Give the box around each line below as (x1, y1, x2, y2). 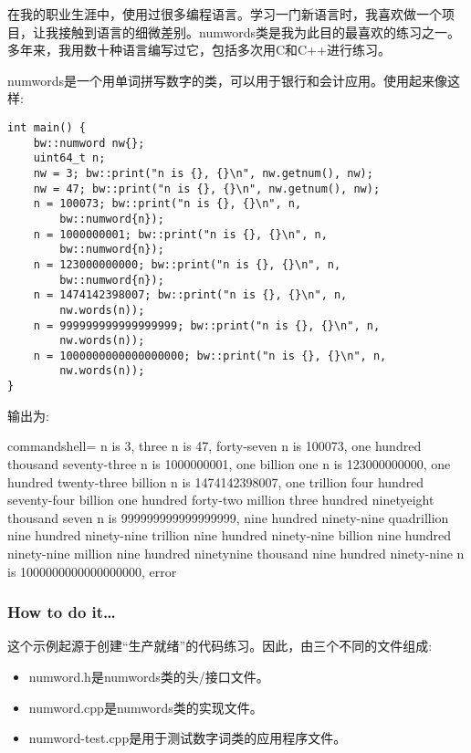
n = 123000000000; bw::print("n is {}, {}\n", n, (33, 257, 341, 271)
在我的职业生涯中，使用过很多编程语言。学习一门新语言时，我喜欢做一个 (7, 5, 442, 23)
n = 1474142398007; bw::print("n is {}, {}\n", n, (33, 288, 348, 302)
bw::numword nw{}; (33, 136, 145, 150)
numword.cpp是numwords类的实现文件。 (28, 697, 263, 716)
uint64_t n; (33, 152, 106, 165)
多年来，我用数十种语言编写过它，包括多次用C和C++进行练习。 (7, 40, 391, 59)
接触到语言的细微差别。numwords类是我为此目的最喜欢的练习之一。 (58, 22, 460, 41)
